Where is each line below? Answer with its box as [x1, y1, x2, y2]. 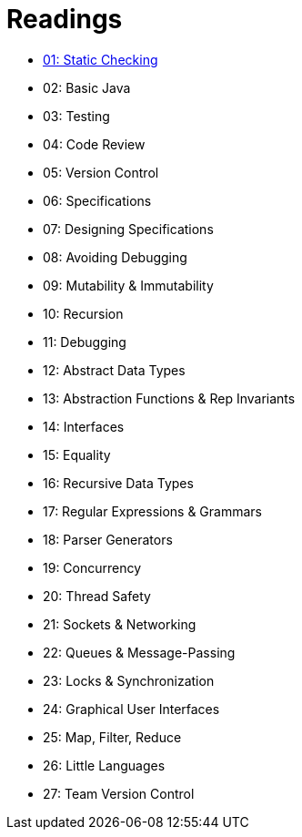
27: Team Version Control [43, 785, 195, 801]
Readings [6, 4, 123, 35]
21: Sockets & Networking [43, 616, 196, 632]
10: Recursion [43, 305, 124, 322]
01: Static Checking [43, 51, 158, 67]
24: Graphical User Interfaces [43, 700, 220, 717]
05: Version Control [43, 164, 159, 180]
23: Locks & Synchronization [43, 672, 215, 689]
